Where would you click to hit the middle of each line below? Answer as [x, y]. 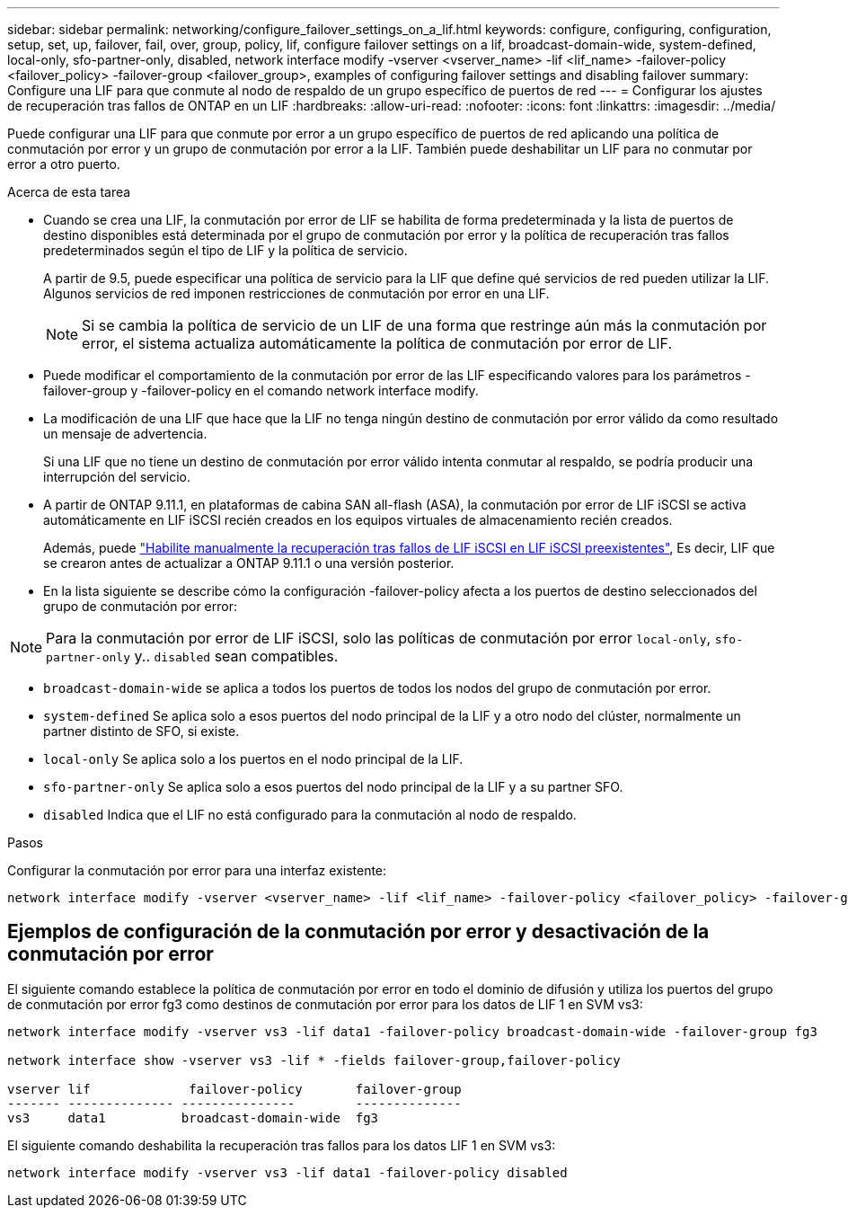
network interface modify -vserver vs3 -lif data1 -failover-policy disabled [287, 1172]
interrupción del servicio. [117, 477]
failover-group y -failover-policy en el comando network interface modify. [261, 390]
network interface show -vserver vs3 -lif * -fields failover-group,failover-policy [314, 1060]
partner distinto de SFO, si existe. [141, 731]
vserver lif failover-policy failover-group [234, 1089]
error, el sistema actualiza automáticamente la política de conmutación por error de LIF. [377, 343]
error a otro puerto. [64, 164]
